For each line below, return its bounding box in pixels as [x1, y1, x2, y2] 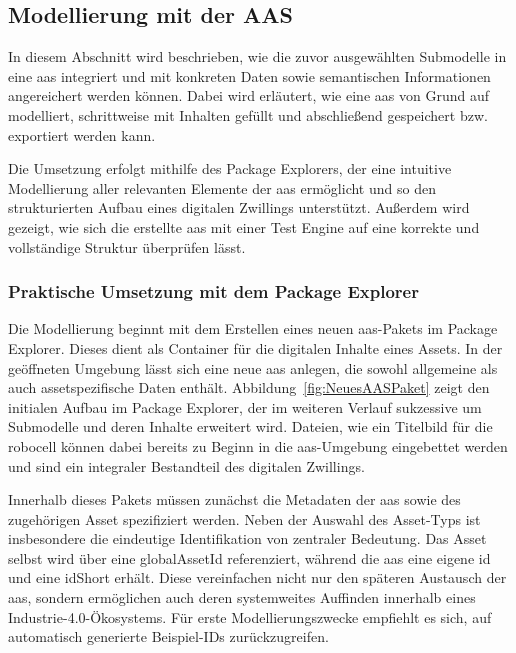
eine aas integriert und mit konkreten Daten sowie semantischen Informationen [8, 65, 491, 86]
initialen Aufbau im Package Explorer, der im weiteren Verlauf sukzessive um [8, 396, 482, 417]
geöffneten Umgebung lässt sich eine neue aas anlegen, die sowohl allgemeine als [8, 357, 498, 378]
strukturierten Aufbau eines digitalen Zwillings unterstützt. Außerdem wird [8, 197, 470, 218]
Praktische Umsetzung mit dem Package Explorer [8, 279, 419, 304]
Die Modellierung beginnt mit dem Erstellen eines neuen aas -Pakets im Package [8, 318, 498, 339]
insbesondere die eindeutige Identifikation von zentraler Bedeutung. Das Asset [8, 528, 487, 549]
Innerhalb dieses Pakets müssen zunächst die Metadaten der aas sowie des [8, 489, 461, 510]
